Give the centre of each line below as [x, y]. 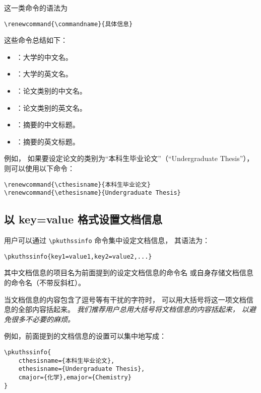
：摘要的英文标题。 [48, 141]
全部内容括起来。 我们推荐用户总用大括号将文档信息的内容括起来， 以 [133, 309]
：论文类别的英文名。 [51, 107]
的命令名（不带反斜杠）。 [45, 283]
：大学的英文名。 [44, 74]
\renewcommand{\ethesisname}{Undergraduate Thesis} [92, 193]
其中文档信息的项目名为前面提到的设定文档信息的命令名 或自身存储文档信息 [129, 272]
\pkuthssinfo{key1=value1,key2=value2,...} [78, 256]
